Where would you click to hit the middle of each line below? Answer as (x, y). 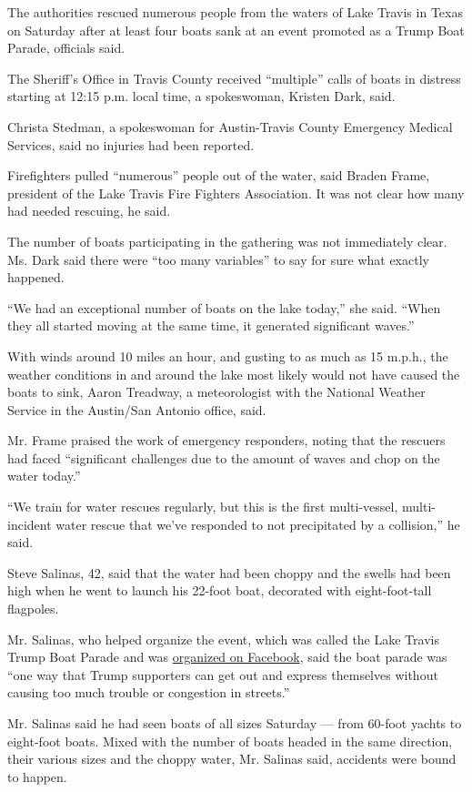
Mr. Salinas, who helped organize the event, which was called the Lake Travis (223, 639)
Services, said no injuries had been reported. (131, 144)
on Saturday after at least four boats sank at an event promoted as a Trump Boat (236, 30)
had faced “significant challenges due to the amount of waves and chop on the (224, 457)
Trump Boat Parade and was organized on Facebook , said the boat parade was (227, 657)
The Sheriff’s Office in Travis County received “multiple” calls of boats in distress (234, 78)
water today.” (44, 476)
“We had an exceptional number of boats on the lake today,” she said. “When (224, 307)
